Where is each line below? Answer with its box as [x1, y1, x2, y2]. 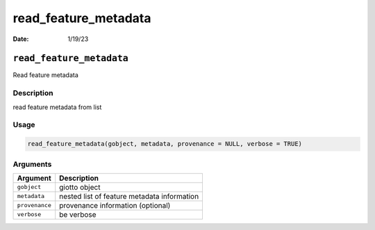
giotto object [59, 182, 101, 192]
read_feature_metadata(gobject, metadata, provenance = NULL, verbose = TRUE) [27, 140, 302, 148]
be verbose [59, 209, 97, 219]
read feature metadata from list [12, 103, 102, 111]
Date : [12, 35, 29, 43]
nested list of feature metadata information [59, 191, 199, 201]
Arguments [12, 159, 52, 169]
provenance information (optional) [59, 200, 171, 210]
